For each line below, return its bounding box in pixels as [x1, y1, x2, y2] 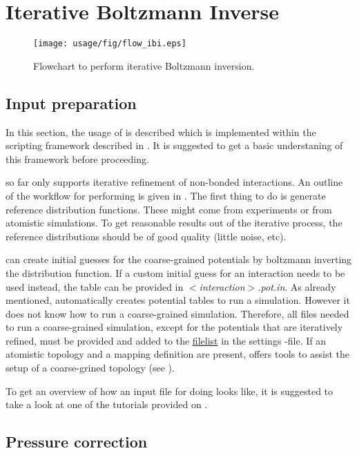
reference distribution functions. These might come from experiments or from [6, 202, 332, 216]
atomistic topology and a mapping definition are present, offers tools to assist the [6, 347, 350, 361]
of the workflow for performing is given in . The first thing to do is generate [6, 188, 326, 202]
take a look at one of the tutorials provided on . [6, 397, 208, 412]
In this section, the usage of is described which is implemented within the [6, 124, 316, 139]
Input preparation [6, 92, 137, 113]
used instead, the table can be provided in [6, 279, 184, 293]
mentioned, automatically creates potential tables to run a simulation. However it [6, 293, 350, 307]
